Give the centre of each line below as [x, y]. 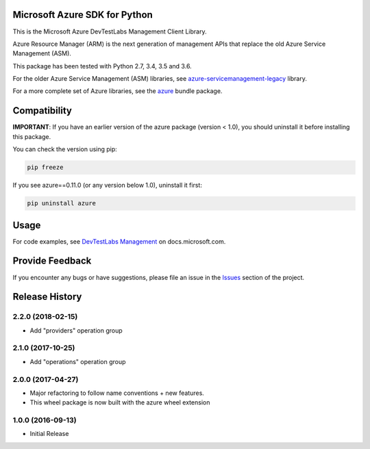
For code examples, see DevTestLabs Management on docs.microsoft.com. [119, 241]
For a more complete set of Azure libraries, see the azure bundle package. [118, 91]
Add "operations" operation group [78, 361]
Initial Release [49, 434]
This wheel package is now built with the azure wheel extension [120, 402]
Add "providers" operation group [76, 330]
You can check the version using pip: [65, 149]
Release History [47, 297]
